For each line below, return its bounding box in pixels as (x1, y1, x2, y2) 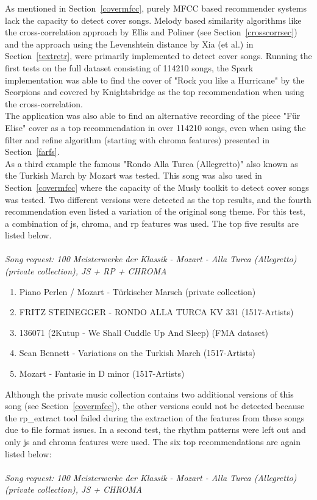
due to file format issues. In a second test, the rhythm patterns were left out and (5, 423, 306, 436)
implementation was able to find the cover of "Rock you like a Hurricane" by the (5, 73, 305, 86)
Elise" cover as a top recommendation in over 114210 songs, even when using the (5, 121, 306, 134)
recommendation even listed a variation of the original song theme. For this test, (5, 205, 305, 218)
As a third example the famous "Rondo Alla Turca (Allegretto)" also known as (5, 157, 298, 170)
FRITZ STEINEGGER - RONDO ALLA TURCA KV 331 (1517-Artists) (19, 305, 294, 318)
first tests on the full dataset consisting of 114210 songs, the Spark (5, 61, 254, 74)
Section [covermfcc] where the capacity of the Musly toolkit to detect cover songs (5, 180, 309, 193)
